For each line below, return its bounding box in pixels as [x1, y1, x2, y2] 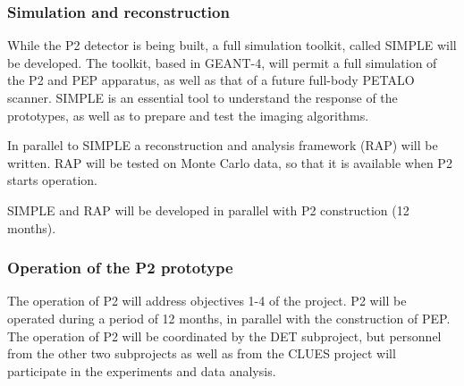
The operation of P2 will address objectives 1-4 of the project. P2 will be [7, 291, 407, 310]
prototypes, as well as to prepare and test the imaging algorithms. [7, 105, 369, 124]
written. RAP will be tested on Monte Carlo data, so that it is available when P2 [7, 153, 452, 172]
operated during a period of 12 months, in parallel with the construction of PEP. [7, 308, 451, 327]
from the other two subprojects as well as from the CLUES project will [7, 344, 396, 363]
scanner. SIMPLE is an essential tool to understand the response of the [7, 88, 398, 106]
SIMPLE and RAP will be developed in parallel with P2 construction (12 [7, 200, 409, 219]
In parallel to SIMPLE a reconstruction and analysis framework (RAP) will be [7, 136, 438, 155]
